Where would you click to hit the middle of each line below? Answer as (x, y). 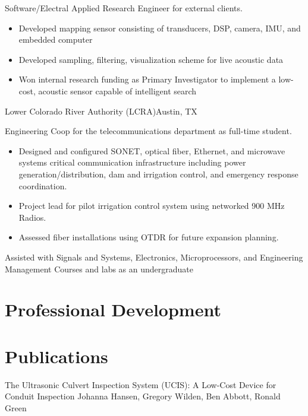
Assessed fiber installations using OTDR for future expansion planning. (149, 237)
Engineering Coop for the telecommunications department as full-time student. (148, 131)
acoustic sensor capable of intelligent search (117, 90)
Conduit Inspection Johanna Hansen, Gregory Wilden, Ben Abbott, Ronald (143, 396)
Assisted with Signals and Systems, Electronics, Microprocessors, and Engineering (154, 257)
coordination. (43, 185)
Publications (56, 356)
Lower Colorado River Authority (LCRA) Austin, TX (101, 111)
